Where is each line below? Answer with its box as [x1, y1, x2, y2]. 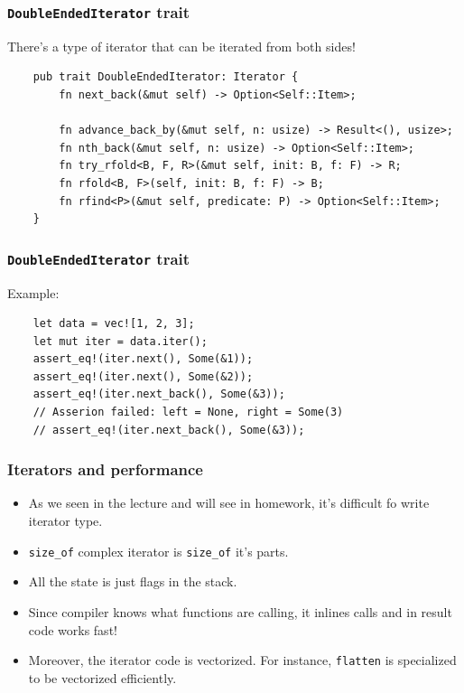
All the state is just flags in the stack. [28, 572, 237, 591]
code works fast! [28, 620, 117, 639]
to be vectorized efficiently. [28, 668, 177, 687]
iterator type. [28, 511, 103, 530]
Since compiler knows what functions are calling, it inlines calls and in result [28, 602, 452, 621]
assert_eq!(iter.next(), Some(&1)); [32, 352, 254, 366]
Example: [7, 283, 60, 302]
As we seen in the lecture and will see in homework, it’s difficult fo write [28, 493, 430, 512]
